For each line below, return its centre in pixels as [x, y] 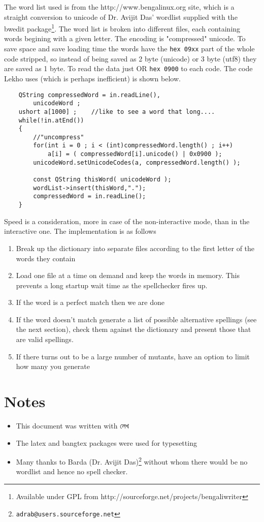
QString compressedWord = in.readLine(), [89, 95]
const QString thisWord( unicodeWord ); [102, 180]
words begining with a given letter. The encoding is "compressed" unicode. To [125, 38]
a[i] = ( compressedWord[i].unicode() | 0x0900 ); [135, 154]
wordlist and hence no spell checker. [72, 471]
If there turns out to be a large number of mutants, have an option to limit [133, 356]
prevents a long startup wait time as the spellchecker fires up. [112, 285]
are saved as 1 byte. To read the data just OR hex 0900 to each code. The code [128, 68]
